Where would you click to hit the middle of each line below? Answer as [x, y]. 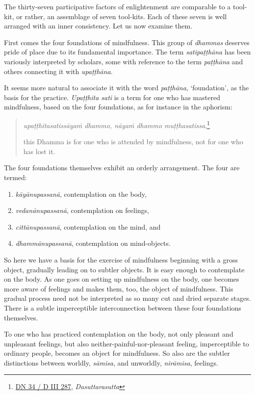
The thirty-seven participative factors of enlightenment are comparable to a [117, 6]
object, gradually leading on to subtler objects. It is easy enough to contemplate [124, 269]
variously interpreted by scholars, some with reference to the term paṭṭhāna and [124, 61]
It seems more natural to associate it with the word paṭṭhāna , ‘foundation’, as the [127, 88]
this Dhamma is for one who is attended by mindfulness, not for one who [133, 142]
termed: [15, 177]
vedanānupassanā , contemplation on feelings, [82, 210]
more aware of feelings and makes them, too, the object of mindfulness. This [119, 288]
